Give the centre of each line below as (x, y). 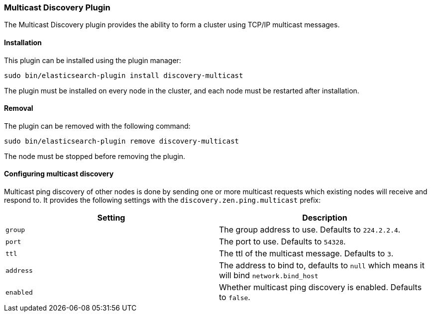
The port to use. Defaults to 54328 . (282, 242)
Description (325, 218)
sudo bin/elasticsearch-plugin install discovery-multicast (124, 75)
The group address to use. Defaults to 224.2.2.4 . (310, 230)
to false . (235, 297)
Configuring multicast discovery (59, 174)
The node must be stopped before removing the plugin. (95, 156)
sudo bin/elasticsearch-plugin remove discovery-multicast (122, 141)
